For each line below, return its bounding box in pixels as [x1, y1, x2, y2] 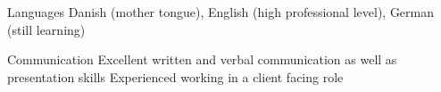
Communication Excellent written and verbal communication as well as [7, 50, 397, 69]
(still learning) [7, 20, 86, 38]
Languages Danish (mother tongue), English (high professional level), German [7, 3, 435, 21]
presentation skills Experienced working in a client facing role [7, 67, 344, 86]
